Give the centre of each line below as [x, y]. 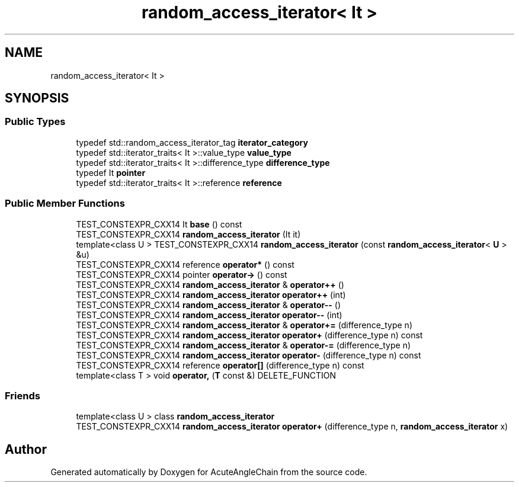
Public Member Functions [65, 204]
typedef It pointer [111, 172]
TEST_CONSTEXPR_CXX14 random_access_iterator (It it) [188, 234]
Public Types [35, 122]
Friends [23, 395]
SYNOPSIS [37, 98]
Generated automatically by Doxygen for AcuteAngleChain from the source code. [209, 472]
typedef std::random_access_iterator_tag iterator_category [192, 142]
